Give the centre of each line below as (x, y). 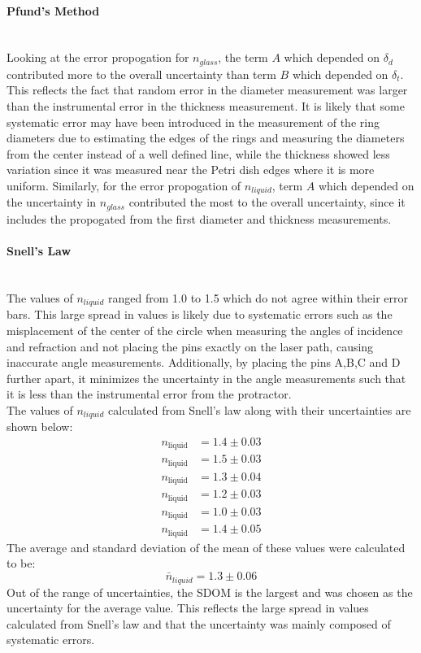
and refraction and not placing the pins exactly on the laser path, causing (190, 346)
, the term (243, 57)
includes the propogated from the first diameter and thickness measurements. (199, 218)
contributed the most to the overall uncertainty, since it (267, 202)
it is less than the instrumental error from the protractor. (149, 394)
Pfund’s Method (53, 10)
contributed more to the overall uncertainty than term (141, 74)
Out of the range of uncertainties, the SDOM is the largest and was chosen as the (210, 592)
